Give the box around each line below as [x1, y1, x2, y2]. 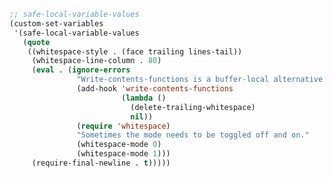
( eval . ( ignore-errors [31, 65, 131, 75]
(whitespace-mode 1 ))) [76, 149, 171, 159]
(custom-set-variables [9, 18, 104, 29]
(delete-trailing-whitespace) [130, 102, 256, 112]
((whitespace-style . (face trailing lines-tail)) [27, 46, 243, 57]
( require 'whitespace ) [76, 121, 171, 131]
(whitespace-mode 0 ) [76, 140, 162, 150]
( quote [22, 37, 51, 47]
